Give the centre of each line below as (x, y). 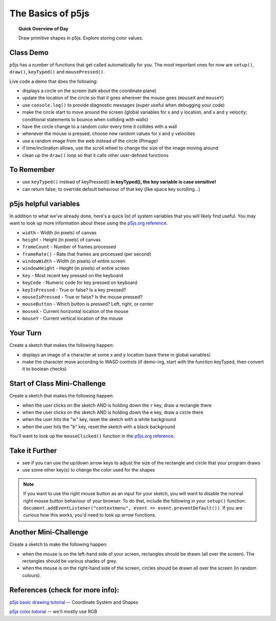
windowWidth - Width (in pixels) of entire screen (74, 261)
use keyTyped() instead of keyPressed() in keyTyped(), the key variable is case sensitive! (119, 182)
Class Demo (29, 52)
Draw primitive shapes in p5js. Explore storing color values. (81, 38)
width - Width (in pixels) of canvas (59, 232)
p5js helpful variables (45, 204)
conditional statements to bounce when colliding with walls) (85, 119)
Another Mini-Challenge (49, 532)
